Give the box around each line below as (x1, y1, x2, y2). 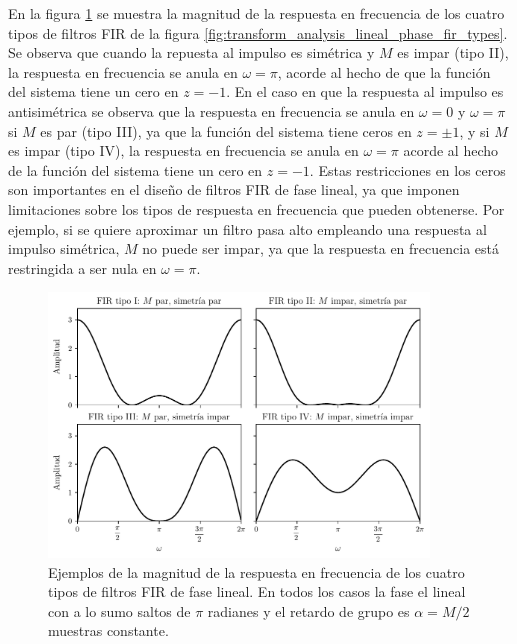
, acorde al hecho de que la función (277, 61, 491, 82)
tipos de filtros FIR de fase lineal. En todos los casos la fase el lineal (48, 581, 466, 602)
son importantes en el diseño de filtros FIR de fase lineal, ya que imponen (8, 179, 460, 200)
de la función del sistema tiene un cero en (8, 159, 263, 180)
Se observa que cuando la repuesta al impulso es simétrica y (8, 42, 375, 63)
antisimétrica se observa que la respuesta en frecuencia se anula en (8, 100, 415, 121)
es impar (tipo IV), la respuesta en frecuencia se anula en (8, 140, 359, 161)
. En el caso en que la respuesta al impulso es (226, 81, 504, 102)
